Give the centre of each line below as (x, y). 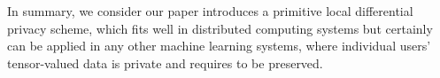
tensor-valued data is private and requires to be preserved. (165, 62)
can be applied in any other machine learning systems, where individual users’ (219, 46)
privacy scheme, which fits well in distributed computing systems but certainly (220, 28)
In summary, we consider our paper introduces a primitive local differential (210, 11)
